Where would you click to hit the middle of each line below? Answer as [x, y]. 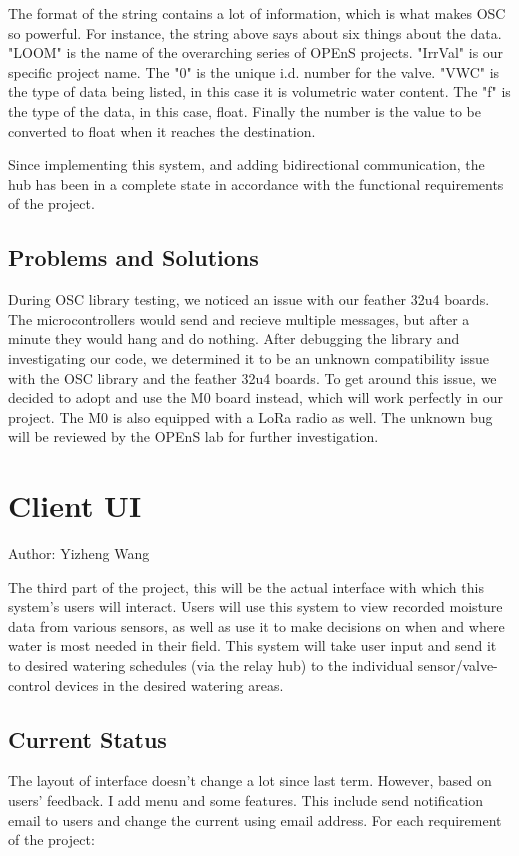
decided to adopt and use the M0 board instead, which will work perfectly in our [256, 397]
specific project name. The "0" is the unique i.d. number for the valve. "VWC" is [254, 71]
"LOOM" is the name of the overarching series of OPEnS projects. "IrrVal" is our [256, 52]
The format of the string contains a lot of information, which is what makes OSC [257, 13]
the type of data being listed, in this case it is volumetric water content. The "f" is [259, 91]
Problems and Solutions [133, 257]
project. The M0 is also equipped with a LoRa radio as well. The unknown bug [250, 416]
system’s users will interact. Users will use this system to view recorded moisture [255, 606]
